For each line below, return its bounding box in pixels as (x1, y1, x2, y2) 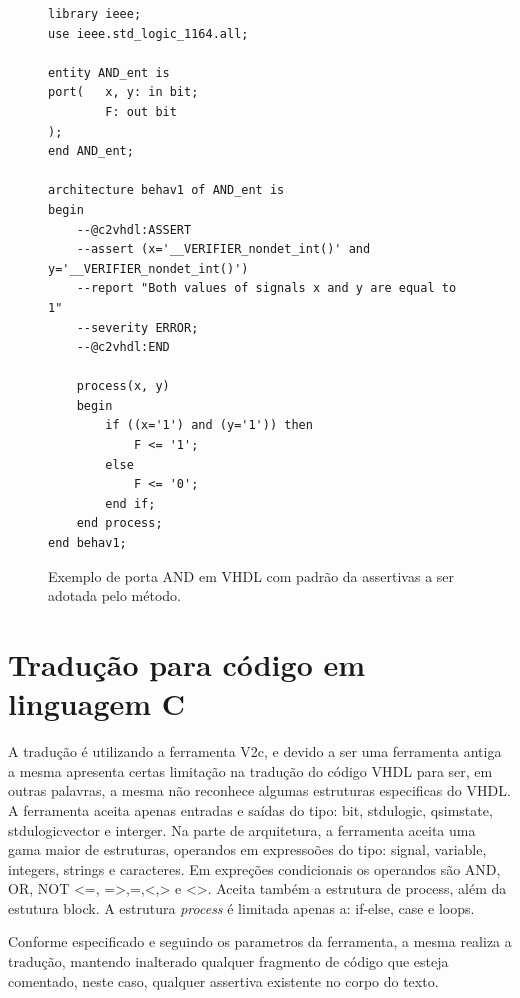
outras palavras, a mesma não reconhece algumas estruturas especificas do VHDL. (8, 780, 511, 801)
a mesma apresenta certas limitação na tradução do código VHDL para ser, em (8, 760, 493, 781)
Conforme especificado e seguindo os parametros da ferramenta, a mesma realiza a (8, 931, 512, 952)
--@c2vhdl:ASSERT (76, 222, 192, 237)
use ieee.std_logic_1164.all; (48, 26, 249, 41)
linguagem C (8, 683, 186, 724)
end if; (105, 496, 156, 511)
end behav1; (48, 536, 127, 551)
